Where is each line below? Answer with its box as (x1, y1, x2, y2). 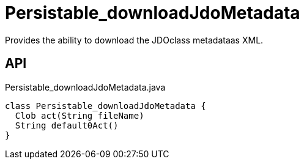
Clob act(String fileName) (15, 110, 144, 121)
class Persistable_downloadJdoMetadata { (5, 100, 206, 111)
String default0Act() (15, 120, 119, 130)
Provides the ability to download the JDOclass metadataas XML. (5, 34, 264, 45)
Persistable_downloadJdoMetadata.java (5, 81, 166, 92)
